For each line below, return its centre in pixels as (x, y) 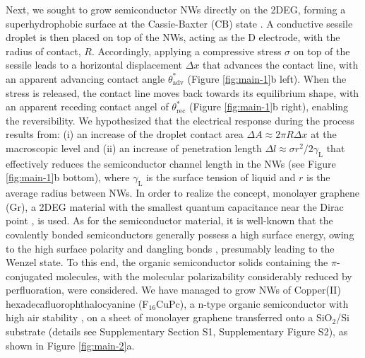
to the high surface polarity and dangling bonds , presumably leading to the (170, 248)
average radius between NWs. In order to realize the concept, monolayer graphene (182, 193)
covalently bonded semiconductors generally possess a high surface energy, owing (180, 234)
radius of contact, (43, 51)
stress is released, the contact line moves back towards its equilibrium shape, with (182, 92)
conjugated (29, 276)
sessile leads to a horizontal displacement (94, 65)
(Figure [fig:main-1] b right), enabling (269, 106)
